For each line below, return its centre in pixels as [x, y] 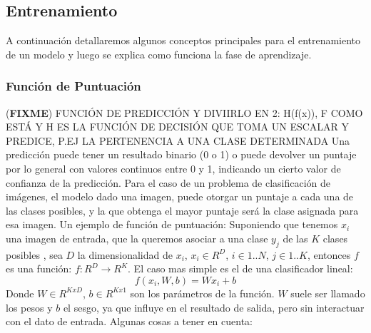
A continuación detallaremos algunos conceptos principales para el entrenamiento [183, 40]
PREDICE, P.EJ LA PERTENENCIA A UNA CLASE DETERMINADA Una [178, 140]
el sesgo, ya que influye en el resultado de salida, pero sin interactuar [214, 307]
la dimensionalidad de [125, 254]
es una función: [39, 268]
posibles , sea [34, 254]
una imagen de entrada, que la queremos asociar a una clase [137, 238]
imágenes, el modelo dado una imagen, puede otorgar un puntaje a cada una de [180, 196]
